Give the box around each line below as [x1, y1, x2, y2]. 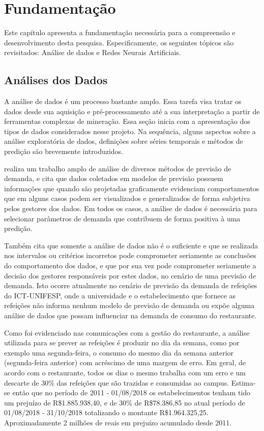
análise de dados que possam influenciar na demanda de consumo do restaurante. [4, 310, 257, 320]
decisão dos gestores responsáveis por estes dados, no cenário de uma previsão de [4, 270, 256, 281]
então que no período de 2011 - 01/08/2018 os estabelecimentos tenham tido [12, 387, 251, 398]
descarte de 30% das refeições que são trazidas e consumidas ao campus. [4, 377, 229, 388]
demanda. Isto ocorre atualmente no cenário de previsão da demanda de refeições [4, 280, 257, 291]
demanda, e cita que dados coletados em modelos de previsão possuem [4, 173, 223, 184]
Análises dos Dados [4, 72, 108, 88]
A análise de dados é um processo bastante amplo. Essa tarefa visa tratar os [4, 96, 242, 107]
